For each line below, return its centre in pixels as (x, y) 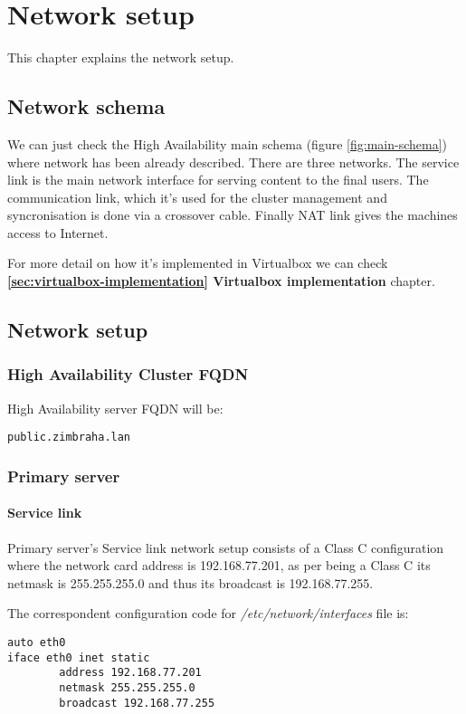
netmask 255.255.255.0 (127, 687)
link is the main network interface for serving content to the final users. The (218, 180)
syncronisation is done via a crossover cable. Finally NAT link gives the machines (233, 215)
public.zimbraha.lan (69, 438)
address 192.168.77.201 (130, 673)
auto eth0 (37, 642)
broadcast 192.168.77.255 (137, 703)
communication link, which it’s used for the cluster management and (197, 197)
